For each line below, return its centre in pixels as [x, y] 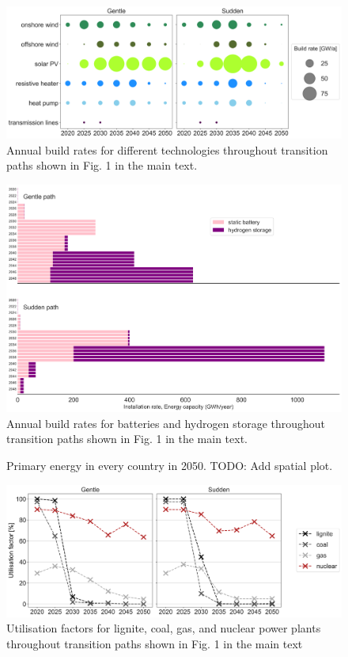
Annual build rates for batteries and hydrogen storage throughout [166, 423]
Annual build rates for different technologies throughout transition [167, 149]
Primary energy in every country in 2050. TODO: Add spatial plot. [170, 466]
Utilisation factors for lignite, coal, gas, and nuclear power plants [164, 628]
